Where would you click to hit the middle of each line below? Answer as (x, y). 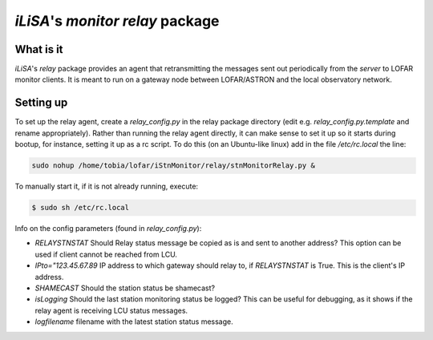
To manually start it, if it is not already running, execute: (107, 186)
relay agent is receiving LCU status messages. (111, 310)
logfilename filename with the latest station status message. (134, 322)
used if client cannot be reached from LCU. (106, 254)
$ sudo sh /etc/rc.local (81, 208)
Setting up (41, 103)
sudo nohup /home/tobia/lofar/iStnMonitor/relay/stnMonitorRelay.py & (174, 166)
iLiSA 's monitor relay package (117, 21)
